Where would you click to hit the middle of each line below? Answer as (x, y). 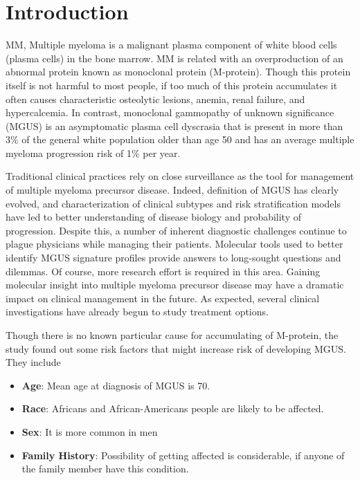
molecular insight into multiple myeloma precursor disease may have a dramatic (175, 285)
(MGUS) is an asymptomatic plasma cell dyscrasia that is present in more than (174, 126)
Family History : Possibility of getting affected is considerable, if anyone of (183, 455)
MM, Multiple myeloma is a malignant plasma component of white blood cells (171, 45)
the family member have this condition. (105, 469)
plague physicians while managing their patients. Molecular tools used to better (174, 244)
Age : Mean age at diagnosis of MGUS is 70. (116, 385)
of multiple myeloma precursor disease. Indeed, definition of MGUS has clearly (172, 190)
